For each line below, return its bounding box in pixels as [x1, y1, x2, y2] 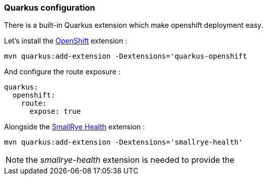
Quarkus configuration [4, 3, 96, 13]
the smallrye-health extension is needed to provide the [26, 155, 235, 165]
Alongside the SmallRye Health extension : [4, 122, 145, 131]
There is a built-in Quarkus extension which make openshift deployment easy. [4, 21, 263, 30]
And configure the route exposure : [4, 67, 121, 76]
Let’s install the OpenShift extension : [4, 36, 127, 46]
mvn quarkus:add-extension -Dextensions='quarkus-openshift [4, 52, 247, 61]
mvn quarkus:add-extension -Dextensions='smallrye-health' [4, 138, 243, 147]
